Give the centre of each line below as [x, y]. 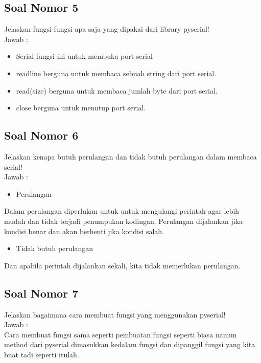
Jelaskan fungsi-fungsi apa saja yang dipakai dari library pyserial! [107, 29]
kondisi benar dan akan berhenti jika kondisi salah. [84, 231]
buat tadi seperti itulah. [42, 354]
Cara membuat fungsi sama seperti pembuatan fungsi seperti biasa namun [121, 334]
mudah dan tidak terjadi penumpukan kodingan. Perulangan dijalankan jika [124, 221]
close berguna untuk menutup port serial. [81, 108]
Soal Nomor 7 [41, 293]
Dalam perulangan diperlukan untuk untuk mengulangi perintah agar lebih [122, 211]
